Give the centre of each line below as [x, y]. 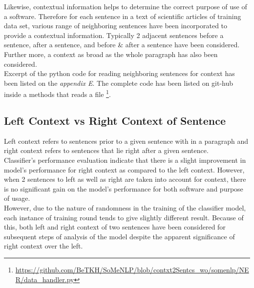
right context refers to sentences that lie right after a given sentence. [106, 150]
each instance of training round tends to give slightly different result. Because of [124, 217]
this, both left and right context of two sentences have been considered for [115, 227]
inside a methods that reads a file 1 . [57, 93]
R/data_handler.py [45, 279]
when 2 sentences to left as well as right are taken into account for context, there [125, 179]
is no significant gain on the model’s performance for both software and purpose [124, 188]
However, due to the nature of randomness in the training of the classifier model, [125, 207]
